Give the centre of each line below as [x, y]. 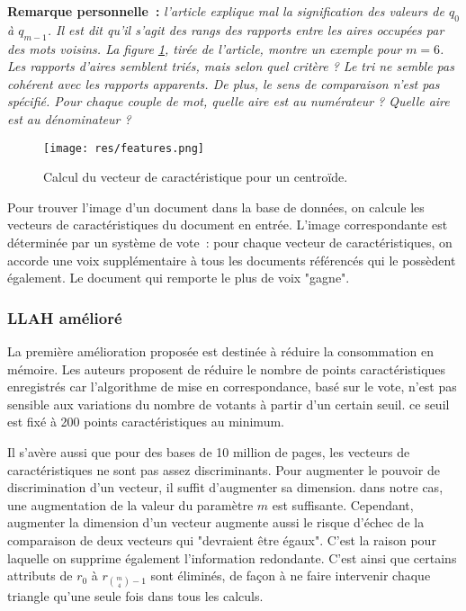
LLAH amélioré [65, 317]
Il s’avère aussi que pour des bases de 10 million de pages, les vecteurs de [209, 451]
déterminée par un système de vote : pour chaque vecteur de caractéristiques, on [230, 242]
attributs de [40, 575]
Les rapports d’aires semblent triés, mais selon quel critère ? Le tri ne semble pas [231, 66]
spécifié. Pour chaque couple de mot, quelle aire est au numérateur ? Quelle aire [229, 101]
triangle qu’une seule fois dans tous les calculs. [135, 596]
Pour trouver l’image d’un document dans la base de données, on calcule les [216, 207]
